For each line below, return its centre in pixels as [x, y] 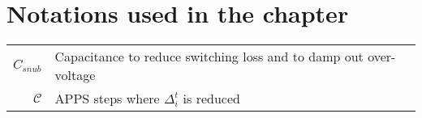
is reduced [211, 99]
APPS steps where [107, 99]
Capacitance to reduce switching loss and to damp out [209, 57]
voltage [75, 75]
